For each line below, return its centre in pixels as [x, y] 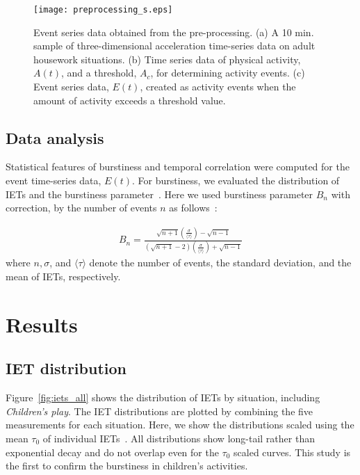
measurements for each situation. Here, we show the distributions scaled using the [180, 425]
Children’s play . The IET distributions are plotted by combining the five [159, 411]
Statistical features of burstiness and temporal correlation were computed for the [178, 167]
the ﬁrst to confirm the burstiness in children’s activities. [127, 466]
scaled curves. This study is [292, 452]
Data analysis [55, 137]
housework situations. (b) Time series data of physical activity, [167, 59]
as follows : [193, 208]
